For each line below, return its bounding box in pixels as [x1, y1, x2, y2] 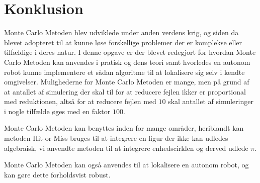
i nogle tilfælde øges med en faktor [4, 106, 111, 116]
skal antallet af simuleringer [168, 96, 253, 107]
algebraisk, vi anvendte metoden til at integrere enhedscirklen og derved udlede [4, 142, 248, 153]
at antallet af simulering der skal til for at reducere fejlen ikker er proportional [4, 86, 246, 97]
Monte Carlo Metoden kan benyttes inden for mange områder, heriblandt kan [4, 123, 244, 133]
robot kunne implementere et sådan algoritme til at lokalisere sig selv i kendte [4, 66, 245, 77]
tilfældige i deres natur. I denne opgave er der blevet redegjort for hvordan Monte [4, 47, 256, 57]
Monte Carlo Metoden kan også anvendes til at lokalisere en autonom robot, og [4, 159, 249, 170]
